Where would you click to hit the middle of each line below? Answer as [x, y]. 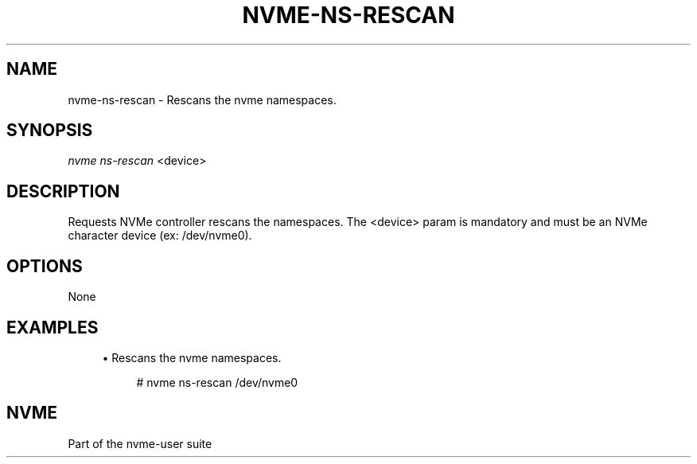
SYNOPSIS [50, 131]
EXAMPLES [53, 327]
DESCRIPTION [63, 191]
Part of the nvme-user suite [140, 443]
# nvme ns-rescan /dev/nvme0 [217, 382]
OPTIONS [45, 266]
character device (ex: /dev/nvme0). [160, 236]
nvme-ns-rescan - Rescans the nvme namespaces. [202, 99]
